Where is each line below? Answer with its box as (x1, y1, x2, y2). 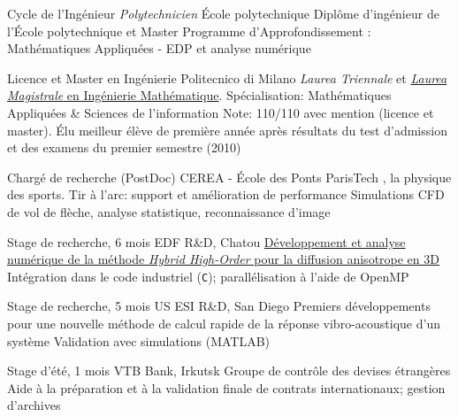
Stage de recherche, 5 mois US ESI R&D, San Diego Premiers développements (7, 297, 431, 315)
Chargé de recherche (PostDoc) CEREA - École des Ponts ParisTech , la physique (7, 167, 452, 186)
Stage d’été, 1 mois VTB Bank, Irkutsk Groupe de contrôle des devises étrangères (7, 361, 451, 380)
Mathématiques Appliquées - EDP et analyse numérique (7, 39, 311, 58)
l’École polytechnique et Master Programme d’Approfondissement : (7, 21, 371, 40)
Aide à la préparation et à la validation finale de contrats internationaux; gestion (7, 378, 446, 397)
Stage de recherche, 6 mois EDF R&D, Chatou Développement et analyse (7, 232, 406, 251)
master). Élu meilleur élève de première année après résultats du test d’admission (7, 120, 447, 139)
